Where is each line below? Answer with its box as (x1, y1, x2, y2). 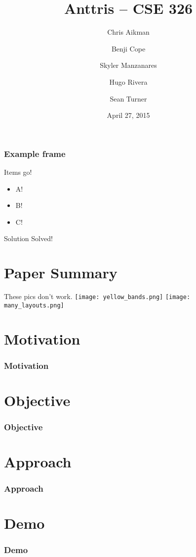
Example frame (4, 147, 66, 159)
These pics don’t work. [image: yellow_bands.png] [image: (4, 291, 191, 302)
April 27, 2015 (107, 110, 150, 120)
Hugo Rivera (109, 76, 148, 87)
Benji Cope (111, 43, 146, 53)
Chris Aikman (107, 27, 150, 37)
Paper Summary (4, 262, 118, 283)
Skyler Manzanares (100, 60, 157, 70)
